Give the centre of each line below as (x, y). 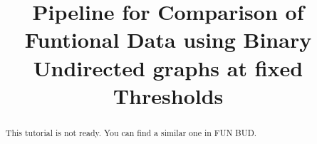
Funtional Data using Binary (168, 40)
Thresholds (168, 95)
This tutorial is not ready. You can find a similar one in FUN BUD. (131, 132)
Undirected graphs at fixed (168, 67)
